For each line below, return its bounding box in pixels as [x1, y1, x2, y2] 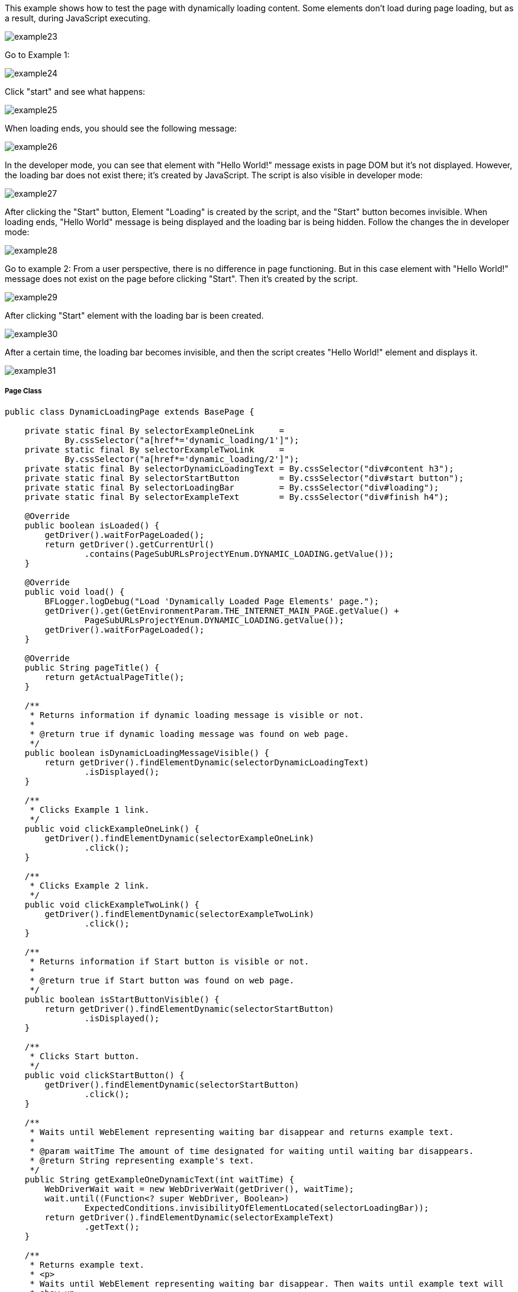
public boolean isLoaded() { [24, 520, 160, 530]
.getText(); [84, 1222, 140, 1232]
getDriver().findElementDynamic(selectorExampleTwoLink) [44, 909, 314, 919]
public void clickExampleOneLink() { [24, 823, 200, 833]
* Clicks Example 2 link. [30, 880, 150, 890]
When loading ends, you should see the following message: [5, 123, 237, 133]
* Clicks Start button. [30, 1051, 140, 1061]
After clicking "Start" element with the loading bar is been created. [5, 310, 264, 320]
